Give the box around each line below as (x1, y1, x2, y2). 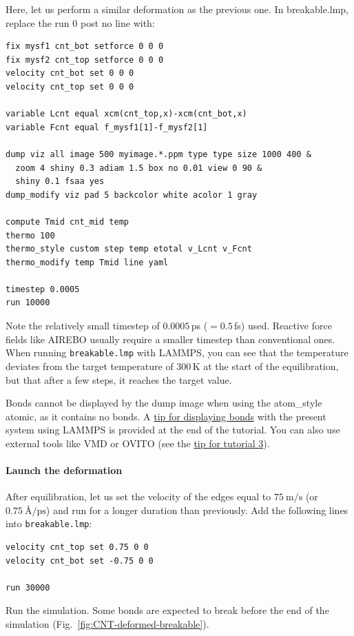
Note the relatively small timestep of (6, 318, 160, 333)
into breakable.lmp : (6, 516, 92, 531)
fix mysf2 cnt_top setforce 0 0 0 (6, 54, 164, 65)
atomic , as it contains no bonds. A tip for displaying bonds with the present (6, 409, 326, 423)
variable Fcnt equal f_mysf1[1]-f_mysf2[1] (6, 122, 208, 132)
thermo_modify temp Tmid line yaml (6, 257, 169, 267)
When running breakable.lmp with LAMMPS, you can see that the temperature (6, 345, 348, 360)
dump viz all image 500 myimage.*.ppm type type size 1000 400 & (6, 149, 311, 159)
